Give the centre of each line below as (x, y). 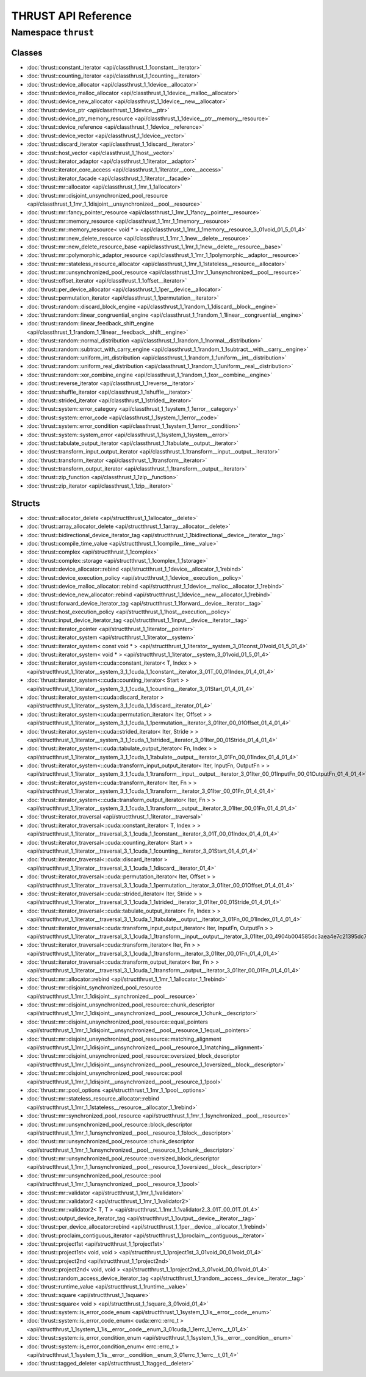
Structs (26, 503)
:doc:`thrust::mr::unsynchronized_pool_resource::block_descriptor (109, 1124)
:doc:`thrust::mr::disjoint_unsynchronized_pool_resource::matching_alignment (124, 1039)
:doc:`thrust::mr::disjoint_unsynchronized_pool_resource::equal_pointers (117, 1022)
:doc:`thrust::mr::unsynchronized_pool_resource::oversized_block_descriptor (123, 1158)
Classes (27, 53)
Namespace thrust (53, 32)
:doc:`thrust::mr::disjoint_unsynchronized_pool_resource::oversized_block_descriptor (133, 1056)
